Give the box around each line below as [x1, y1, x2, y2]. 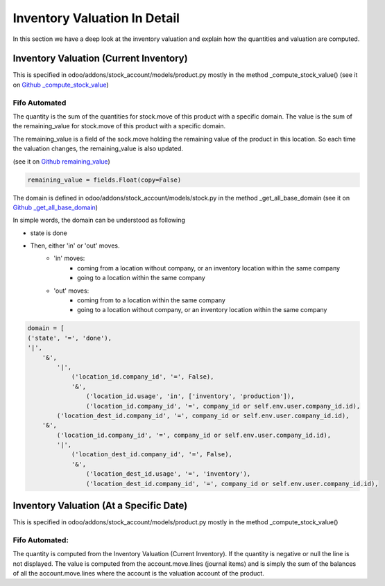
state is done [30, 229, 67, 237]
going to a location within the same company [77, 274, 206, 282]
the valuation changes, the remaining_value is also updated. [12, 144, 184, 153]
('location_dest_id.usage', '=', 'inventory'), [85, 470, 251, 478]
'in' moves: [53, 254, 85, 263]
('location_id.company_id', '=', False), [71, 373, 214, 381]
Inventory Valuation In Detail [12, 10, 180, 26]
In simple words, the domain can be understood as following [12, 216, 185, 225]
